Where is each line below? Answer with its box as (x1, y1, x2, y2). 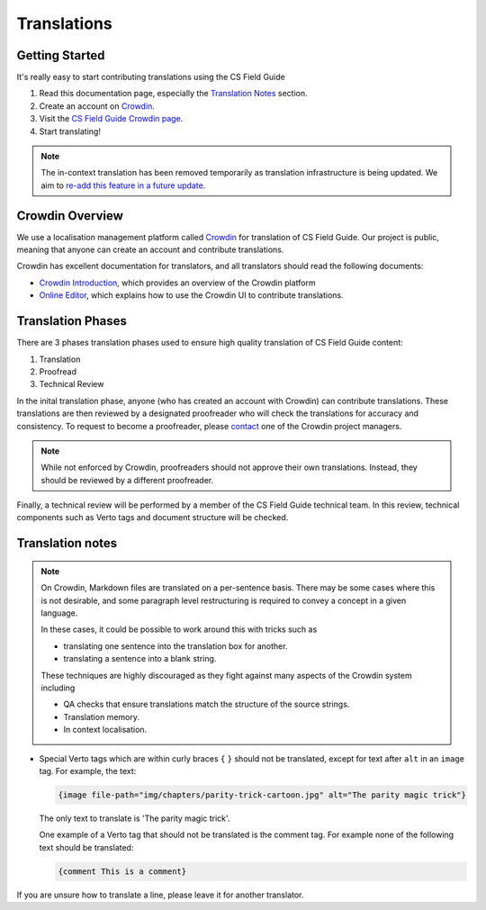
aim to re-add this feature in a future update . (40, 180, 206, 191)
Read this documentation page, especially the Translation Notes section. (39, 88, 308, 99)
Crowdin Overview (16, 208, 123, 223)
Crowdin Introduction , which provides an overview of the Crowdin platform (39, 277, 316, 288)
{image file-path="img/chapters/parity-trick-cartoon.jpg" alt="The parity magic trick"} (58, 789, 467, 800)
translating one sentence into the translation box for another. (63, 640, 288, 652)
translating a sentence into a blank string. (63, 653, 217, 664)
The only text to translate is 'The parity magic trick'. (39, 813, 230, 824)
